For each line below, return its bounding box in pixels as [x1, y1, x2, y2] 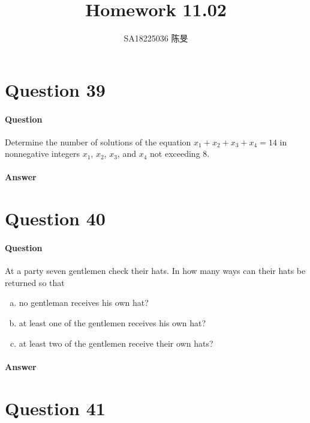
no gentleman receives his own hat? [19, 296, 149, 309]
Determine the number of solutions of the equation [5, 135, 191, 148]
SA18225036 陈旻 [124, 32, 188, 44]
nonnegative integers [5, 147, 80, 160]
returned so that [5, 276, 65, 288]
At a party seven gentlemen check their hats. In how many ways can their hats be [5, 264, 306, 277]
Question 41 [5, 395, 106, 420]
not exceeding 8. [150, 147, 210, 160]
